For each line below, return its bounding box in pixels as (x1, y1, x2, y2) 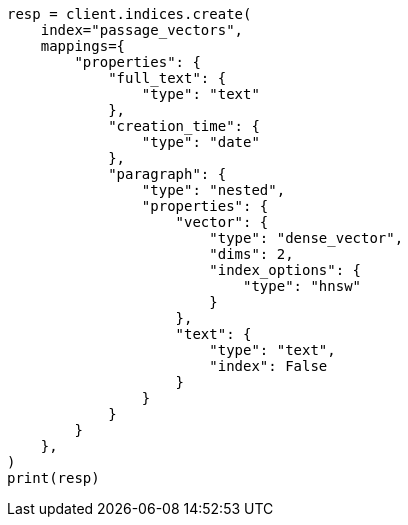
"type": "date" (141, 134, 260, 150)
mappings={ (40, 38, 126, 54)
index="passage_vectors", (40, 22, 244, 38)
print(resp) (7, 470, 100, 486)
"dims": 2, (209, 246, 294, 262)
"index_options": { (209, 262, 362, 278)
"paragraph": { (108, 166, 227, 182)
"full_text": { (108, 70, 227, 86)
